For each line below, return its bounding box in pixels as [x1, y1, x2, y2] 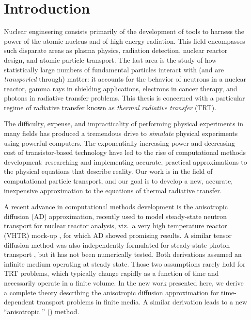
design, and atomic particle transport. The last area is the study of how [4, 54, 217, 65]
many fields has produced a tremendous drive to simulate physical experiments [4, 128, 238, 138]
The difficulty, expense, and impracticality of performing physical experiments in [4, 118, 243, 129]
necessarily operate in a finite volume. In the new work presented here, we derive [4, 277, 244, 287]
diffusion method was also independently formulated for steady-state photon [4, 239, 230, 250]
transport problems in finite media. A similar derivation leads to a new [36, 297, 247, 307]
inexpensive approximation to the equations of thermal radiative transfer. [4, 185, 222, 195]
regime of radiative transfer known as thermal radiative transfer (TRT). [4, 102, 217, 112]
